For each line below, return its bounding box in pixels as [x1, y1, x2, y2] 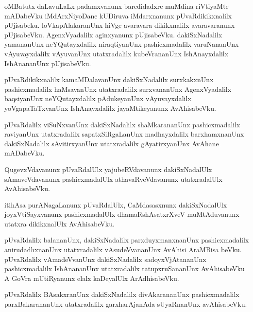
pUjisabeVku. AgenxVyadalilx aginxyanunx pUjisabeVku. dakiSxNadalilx [4, 29, 222, 39]
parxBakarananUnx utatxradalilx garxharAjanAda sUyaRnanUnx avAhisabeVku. [4, 299, 247, 309]
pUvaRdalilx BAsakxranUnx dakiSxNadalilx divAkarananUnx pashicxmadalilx [4, 289, 239, 299]
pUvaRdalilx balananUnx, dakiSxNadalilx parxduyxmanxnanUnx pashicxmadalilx [4, 235, 249, 245]
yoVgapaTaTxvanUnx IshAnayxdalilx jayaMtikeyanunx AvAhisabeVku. [4, 103, 216, 113]
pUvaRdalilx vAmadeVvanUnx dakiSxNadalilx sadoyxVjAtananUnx [4, 254, 206, 264]
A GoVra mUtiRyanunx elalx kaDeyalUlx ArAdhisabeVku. [4, 273, 179, 283]
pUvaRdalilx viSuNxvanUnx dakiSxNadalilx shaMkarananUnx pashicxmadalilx [4, 119, 240, 129]
